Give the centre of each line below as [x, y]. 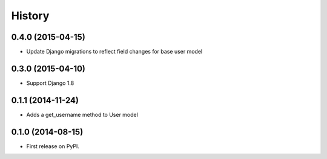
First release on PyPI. [53, 146]
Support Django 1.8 [50, 83]
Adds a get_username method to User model [82, 114]
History [30, 16]
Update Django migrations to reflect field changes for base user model [114, 52]
